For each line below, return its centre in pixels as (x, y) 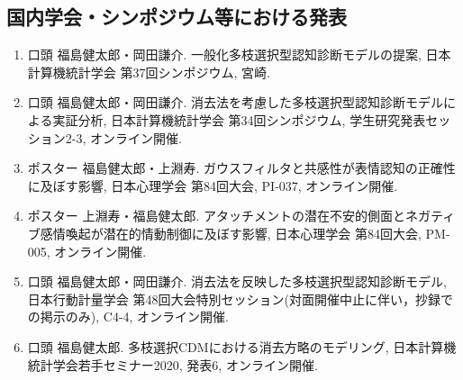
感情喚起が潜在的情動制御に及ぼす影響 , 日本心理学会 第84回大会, (231, 233)
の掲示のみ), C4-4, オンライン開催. (128, 317)
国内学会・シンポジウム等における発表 (177, 17)
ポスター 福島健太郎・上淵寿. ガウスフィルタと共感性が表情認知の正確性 (241, 168)
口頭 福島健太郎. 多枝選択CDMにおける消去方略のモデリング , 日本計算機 (242, 346)
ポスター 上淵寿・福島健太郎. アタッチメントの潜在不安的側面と (217, 216)
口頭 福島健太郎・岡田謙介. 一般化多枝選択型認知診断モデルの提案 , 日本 (239, 54)
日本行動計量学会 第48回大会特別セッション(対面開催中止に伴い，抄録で (240, 299)
